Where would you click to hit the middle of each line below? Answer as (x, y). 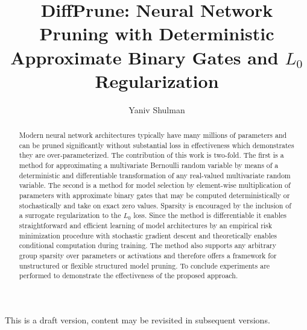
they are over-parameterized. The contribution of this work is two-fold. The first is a (151, 155)
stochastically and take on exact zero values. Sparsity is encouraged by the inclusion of (155, 205)
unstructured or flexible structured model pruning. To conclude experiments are (144, 265)
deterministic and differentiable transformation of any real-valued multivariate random (155, 175)
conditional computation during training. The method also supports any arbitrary (148, 245)
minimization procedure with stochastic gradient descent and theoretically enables (148, 235)
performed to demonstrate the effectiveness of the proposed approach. (128, 276)
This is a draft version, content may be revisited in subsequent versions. (138, 319)
